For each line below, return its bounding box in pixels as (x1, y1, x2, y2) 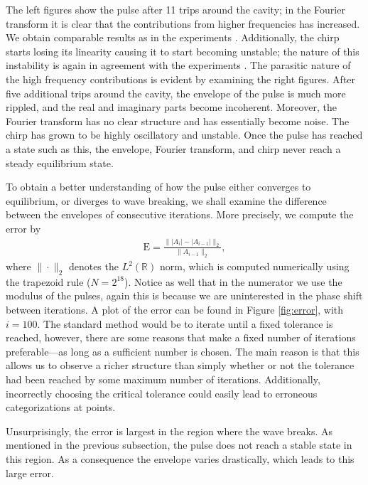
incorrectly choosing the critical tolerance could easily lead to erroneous (6, 385, 318, 400)
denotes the (68, 259, 119, 274)
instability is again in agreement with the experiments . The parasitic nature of (6, 58, 351, 73)
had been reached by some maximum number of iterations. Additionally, (6, 372, 320, 387)
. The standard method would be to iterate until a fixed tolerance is (37, 316, 333, 331)
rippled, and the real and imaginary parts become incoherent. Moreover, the (6, 100, 337, 114)
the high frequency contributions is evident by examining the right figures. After (6, 71, 356, 86)
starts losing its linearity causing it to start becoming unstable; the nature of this (6, 43, 359, 58)
